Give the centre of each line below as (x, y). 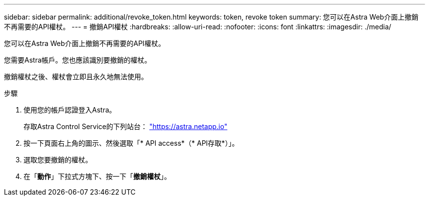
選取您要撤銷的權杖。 (58, 160)
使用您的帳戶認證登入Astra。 (70, 110)
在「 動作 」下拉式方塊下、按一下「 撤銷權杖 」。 (97, 176)
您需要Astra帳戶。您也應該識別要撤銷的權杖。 (78, 60)
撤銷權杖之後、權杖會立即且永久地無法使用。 (76, 77)
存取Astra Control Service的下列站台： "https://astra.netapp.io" (126, 126)
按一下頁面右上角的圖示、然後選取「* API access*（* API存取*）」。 (131, 143)
